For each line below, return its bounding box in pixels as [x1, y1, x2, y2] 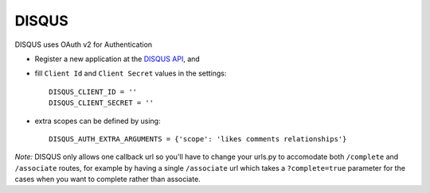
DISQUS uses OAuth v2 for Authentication [14, 40, 153, 49]
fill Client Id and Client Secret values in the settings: [34, 68, 227, 79]
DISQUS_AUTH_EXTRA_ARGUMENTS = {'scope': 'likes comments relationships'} [49, 134, 347, 143]
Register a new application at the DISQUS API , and [34, 54, 201, 64]
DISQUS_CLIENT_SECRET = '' [49, 98, 154, 107]
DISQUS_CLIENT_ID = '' [49, 87, 138, 96]
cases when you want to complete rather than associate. [14, 175, 201, 184]
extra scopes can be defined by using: [34, 116, 161, 125]
